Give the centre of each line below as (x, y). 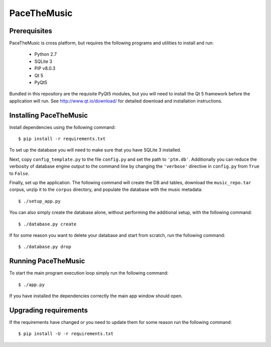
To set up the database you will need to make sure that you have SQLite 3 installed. (95, 150)
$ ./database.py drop (45, 247)
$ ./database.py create (47, 224)
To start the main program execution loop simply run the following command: (89, 273)
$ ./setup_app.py (39, 201)
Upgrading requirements (48, 310)
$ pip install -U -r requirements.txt (66, 334)
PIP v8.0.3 (45, 68)
